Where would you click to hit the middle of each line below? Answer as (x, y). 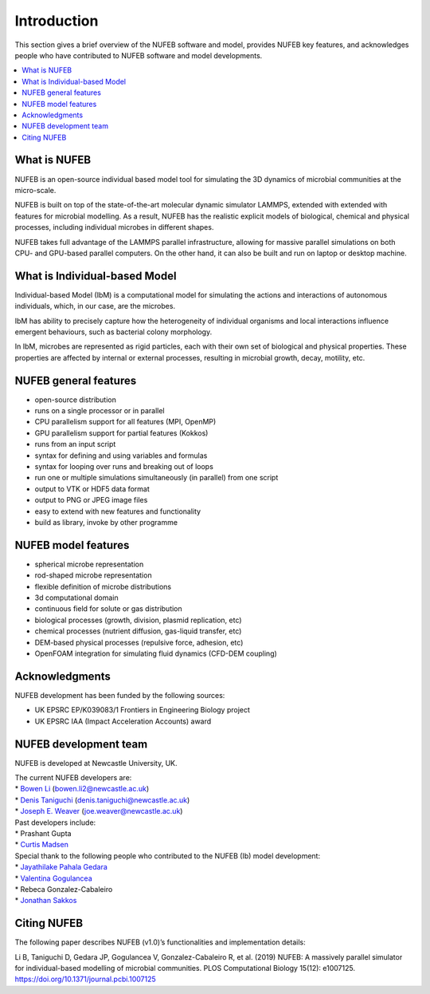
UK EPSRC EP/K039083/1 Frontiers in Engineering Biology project (143, 710)
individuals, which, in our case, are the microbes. (95, 306)
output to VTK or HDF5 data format (92, 489)
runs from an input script (75, 444)
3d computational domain (76, 598)
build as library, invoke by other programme (106, 522)
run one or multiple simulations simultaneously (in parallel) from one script (156, 478)
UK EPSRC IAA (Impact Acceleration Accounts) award (123, 721)
